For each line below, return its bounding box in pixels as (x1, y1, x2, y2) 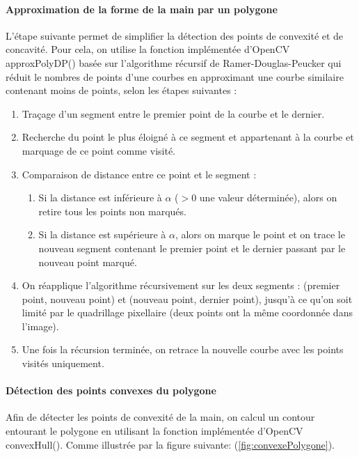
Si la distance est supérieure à (38, 227, 166, 242)
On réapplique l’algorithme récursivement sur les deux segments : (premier (22, 278, 340, 293)
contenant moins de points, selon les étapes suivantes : (6, 83, 237, 98)
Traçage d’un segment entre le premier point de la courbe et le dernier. (22, 106, 325, 121)
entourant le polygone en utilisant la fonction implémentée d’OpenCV (6, 424, 303, 438)
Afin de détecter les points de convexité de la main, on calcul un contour (6, 410, 315, 424)
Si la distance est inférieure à (38, 190, 162, 205)
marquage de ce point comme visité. (22, 143, 175, 157)
